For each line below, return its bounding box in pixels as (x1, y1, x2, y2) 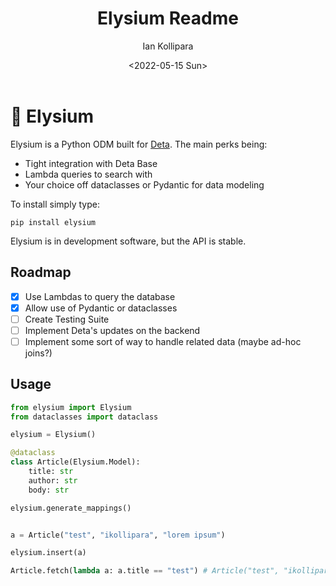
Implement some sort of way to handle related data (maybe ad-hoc (24, 335, 302, 347)
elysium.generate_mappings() (10, 503, 132, 513)
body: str (28, 485, 70, 495)
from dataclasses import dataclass (10, 412, 159, 422)
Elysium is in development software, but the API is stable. (10, 235, 247, 247)
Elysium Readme (97, 7, 239, 30)
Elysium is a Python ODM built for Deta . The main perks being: (10, 138, 268, 150)
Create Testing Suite (24, 313, 110, 325)
